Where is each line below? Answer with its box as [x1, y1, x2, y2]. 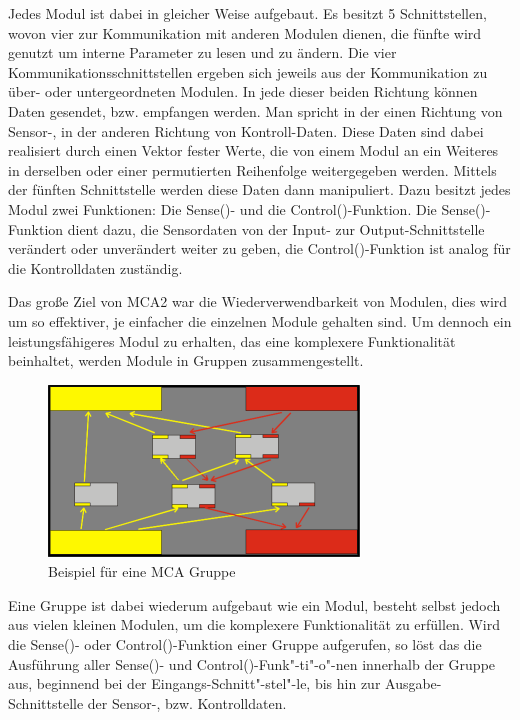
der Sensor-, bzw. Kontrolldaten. [87, 692, 287, 713]
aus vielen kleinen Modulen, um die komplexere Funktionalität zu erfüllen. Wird [8, 614, 501, 635]
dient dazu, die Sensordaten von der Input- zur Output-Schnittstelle [67, 218, 485, 239]
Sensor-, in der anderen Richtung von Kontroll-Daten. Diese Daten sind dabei [8, 120, 484, 141]
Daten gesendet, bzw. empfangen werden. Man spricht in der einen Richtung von [8, 100, 503, 121]
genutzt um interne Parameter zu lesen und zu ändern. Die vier [8, 42, 397, 63]
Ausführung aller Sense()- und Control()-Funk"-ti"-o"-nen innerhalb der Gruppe [8, 653, 496, 674]
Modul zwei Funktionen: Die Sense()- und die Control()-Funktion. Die [8, 198, 437, 219]
